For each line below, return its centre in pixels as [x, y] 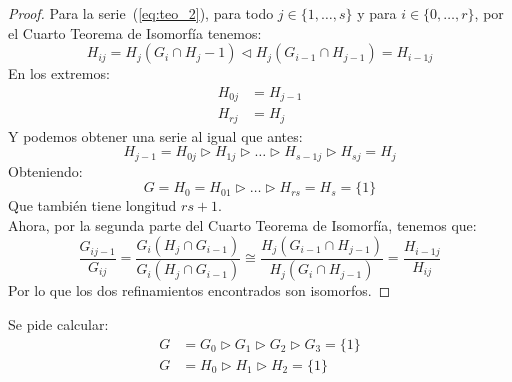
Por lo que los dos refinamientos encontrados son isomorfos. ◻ [199, 290]
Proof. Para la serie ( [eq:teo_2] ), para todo [141, 13]
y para [377, 13]
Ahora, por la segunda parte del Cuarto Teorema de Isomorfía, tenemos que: [242, 224]
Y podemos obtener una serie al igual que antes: [155, 135]
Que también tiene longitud [92, 205]
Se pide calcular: [58, 324]
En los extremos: [59, 73]
